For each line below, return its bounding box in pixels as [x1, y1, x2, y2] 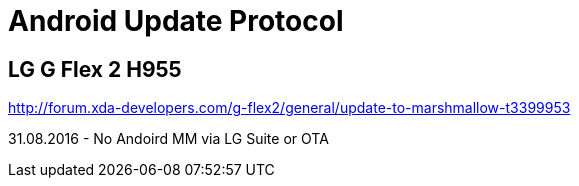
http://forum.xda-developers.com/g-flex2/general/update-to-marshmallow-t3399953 [8, 99, 571, 117]
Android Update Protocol [8, 4, 344, 38]
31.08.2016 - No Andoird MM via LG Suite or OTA [8, 130, 329, 148]
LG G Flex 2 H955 [8, 56, 182, 82]
